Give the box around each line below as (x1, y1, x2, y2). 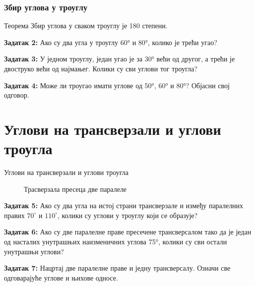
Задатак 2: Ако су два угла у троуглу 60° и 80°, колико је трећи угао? (4, 37, 217, 47)
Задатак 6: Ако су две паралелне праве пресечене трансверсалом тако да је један (4, 227, 252, 237)
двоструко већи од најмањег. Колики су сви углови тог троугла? (4, 63, 197, 73)
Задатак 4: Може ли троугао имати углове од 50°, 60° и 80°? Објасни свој (4, 80, 230, 90)
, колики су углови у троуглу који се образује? (57, 210, 198, 220)
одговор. (4, 90, 29, 100)
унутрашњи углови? (4, 246, 64, 256)
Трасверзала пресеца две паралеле (24, 183, 127, 194)
